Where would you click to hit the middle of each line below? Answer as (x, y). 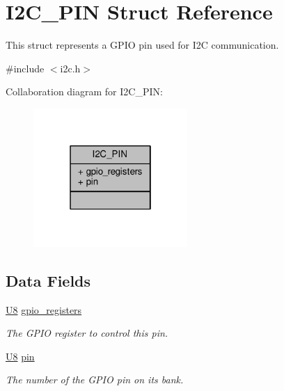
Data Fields (48, 280)
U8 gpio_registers (44, 309)
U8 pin (20, 356)
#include (25, 68)
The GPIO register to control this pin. (87, 333)
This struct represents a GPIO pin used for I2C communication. (142, 45)
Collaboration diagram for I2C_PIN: (84, 91)
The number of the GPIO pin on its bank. (95, 380)
